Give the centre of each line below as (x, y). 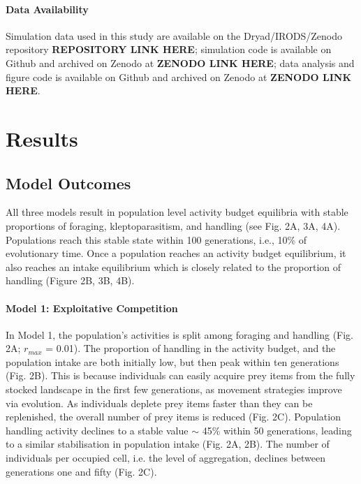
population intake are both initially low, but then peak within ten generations (172, 361)
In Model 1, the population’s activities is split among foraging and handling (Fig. (180, 334)
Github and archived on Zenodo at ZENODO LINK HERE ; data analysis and (180, 63)
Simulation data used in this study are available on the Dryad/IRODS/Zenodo (174, 35)
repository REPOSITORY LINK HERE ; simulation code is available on (169, 49)
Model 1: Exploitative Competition (92, 308)
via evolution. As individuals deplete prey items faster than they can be (159, 403)
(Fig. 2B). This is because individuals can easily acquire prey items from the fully (180, 375)
